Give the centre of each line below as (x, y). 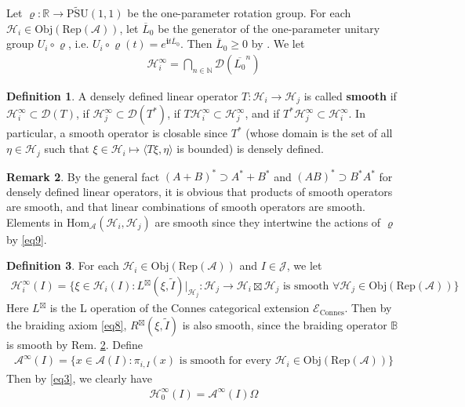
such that (67, 149)
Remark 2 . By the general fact (83, 176)
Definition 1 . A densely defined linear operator (122, 96)
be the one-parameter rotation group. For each (239, 13)
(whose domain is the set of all (319, 133)
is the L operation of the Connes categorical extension (180, 308)
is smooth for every (225, 361)
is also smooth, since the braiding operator (285, 325)
